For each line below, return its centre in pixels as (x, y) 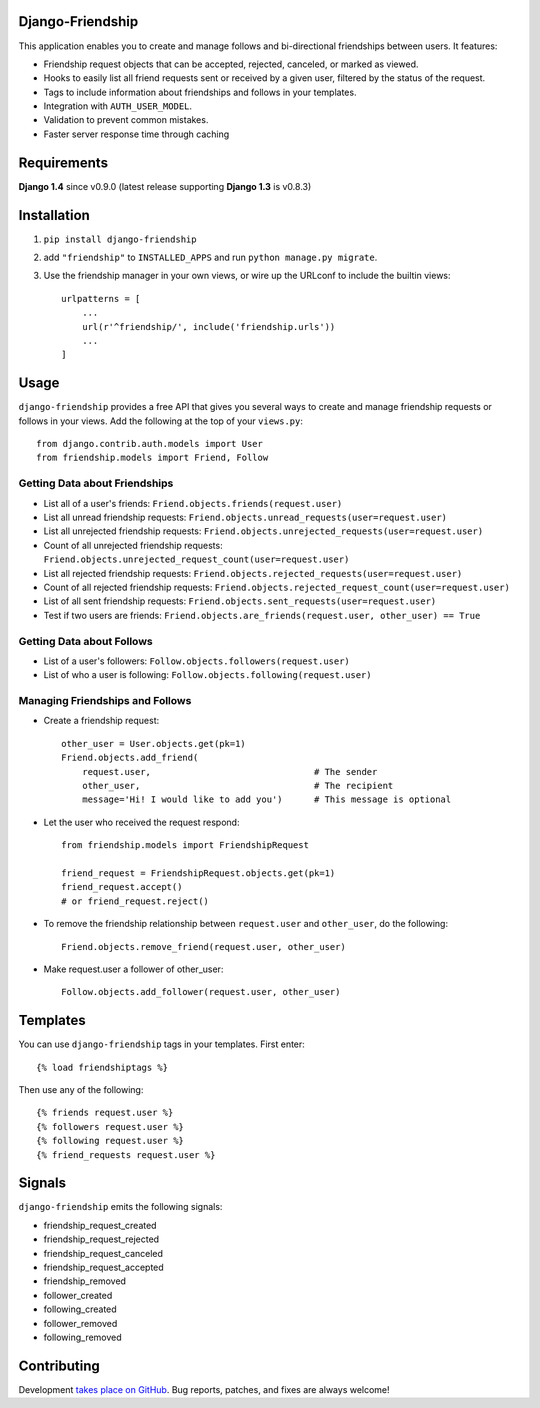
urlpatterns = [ (101, 298)
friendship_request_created (100, 1225)
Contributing (59, 1365)
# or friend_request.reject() (135, 901)
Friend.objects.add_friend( (130, 758)
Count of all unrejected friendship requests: (133, 545)
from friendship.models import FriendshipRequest (185, 845)
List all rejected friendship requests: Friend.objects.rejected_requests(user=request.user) (253, 573)
